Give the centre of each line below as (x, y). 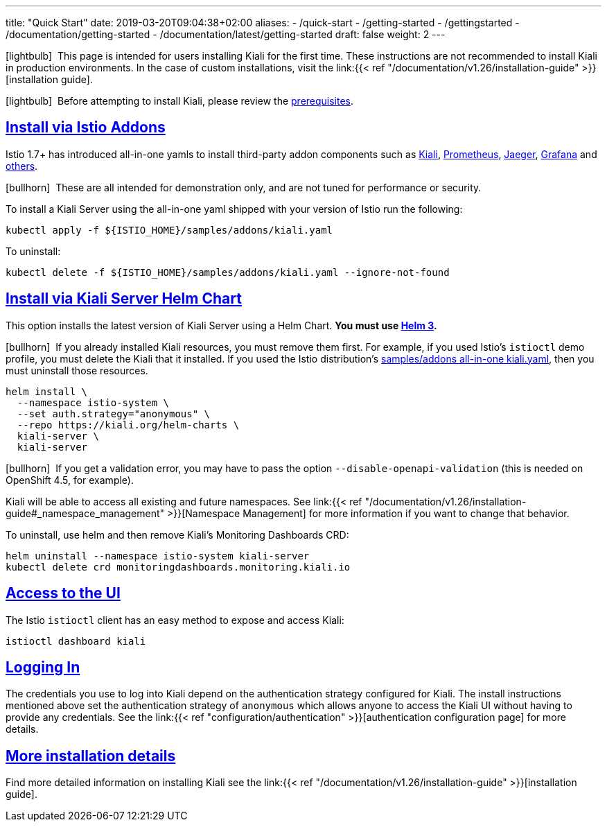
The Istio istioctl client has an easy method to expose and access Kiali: (175, 620)
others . (22, 166)
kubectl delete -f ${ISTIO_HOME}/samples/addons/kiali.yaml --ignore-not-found (228, 272)
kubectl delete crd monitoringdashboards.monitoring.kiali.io (178, 567)
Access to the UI (63, 593)
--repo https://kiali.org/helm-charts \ (128, 425)
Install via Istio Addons (86, 128)
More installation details (91, 756)
